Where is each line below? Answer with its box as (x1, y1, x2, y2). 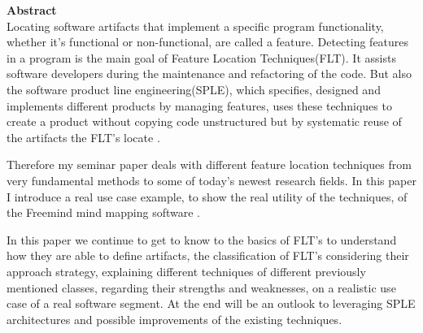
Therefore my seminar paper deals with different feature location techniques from (7, 156, 412, 173)
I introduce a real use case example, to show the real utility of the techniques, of (7, 188, 408, 205)
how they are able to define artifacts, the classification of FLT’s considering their (7, 247, 409, 264)
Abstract (7, 2, 57, 18)
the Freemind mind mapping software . (7, 204, 200, 221)
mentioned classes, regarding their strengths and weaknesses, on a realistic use (7, 279, 396, 296)
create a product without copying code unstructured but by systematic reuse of (7, 113, 402, 130)
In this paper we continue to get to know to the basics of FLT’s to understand (7, 231, 397, 248)
